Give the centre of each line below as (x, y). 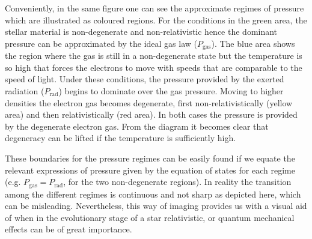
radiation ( (25, 91)
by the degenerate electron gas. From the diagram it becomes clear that (137, 126)
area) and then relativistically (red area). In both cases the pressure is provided (151, 114)
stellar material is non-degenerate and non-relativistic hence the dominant (141, 32)
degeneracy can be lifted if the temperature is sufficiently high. (121, 138)
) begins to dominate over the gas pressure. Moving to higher (171, 91)
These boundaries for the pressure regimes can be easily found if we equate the (150, 158)
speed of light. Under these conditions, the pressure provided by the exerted (145, 79)
